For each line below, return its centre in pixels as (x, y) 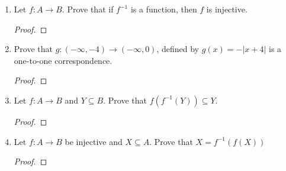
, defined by (178, 49)
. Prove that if (88, 9)
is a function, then (164, 9)
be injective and (94, 141)
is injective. (227, 9)
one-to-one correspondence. (63, 60)
